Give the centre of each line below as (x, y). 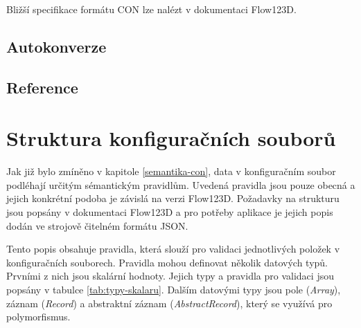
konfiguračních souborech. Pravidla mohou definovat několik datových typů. (167, 262)
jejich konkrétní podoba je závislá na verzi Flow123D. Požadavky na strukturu (173, 198)
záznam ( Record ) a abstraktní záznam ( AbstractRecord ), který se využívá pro (169, 303)
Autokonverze (56, 46)
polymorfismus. (38, 317)
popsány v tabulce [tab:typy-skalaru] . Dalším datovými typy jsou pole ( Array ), (174, 290)
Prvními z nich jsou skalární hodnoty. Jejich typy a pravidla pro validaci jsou (170, 276)
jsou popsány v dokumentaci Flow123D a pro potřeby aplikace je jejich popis (170, 212)
